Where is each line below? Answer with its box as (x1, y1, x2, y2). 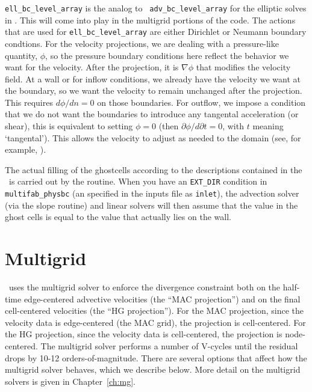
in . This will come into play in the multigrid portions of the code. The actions (5, 13, 296, 26)
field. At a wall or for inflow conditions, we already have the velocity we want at (5, 72, 301, 85)
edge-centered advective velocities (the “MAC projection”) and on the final (23, 292, 301, 305)
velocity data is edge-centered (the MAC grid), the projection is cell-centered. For (5, 316, 306, 328)
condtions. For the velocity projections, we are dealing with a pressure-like (5, 37, 279, 49)
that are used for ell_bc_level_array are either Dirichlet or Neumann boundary (5, 25, 307, 38)
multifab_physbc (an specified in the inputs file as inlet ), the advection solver (5, 187, 299, 200)
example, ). (5, 143, 46, 156)
